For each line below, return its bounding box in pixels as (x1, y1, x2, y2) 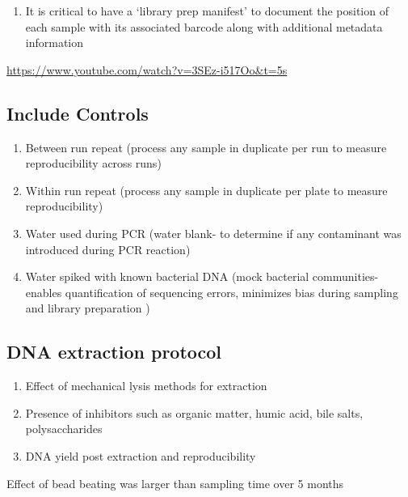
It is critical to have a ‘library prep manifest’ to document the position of (25, 2, 389, 19)
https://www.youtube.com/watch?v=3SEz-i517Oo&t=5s (6, 61, 288, 78)
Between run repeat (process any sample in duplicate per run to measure (25, 138, 387, 155)
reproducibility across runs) (25, 155, 162, 172)
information (25, 34, 84, 51)
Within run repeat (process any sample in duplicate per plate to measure (25, 181, 388, 198)
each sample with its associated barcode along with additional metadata (25, 18, 383, 35)
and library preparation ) (25, 299, 150, 316)
